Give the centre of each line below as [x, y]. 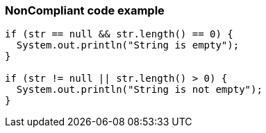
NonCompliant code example [85, 10]
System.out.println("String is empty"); [128, 45]
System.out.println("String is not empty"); [139, 90]
